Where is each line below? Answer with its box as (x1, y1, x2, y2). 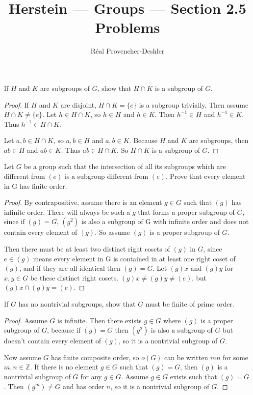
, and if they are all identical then (19, 263, 121, 273)
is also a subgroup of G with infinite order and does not (81, 216, 249, 226)
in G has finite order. (4, 180, 67, 191)
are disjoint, (60, 99, 97, 110)
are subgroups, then (189, 135, 249, 145)
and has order (62, 381, 104, 391)
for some (223, 352, 249, 362)
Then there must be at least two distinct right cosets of (4, 244, 170, 254)
